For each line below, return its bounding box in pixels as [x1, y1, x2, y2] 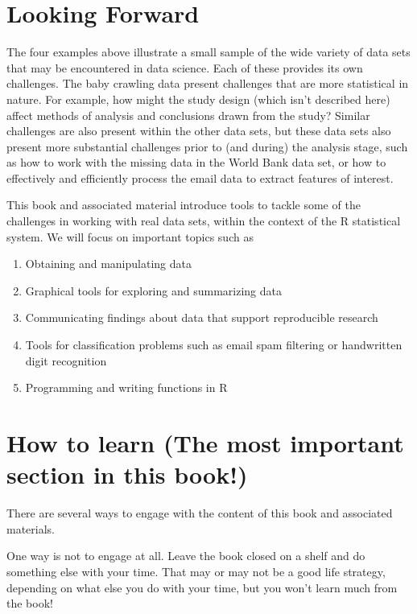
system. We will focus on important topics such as [6, 228, 254, 245]
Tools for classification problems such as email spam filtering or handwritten [25, 336, 403, 353]
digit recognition [25, 352, 107, 369]
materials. [6, 520, 56, 537]
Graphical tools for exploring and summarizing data [25, 282, 282, 299]
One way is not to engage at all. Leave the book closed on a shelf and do [6, 547, 365, 564]
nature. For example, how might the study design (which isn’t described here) [6, 90, 390, 107]
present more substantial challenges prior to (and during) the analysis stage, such [6, 138, 408, 155]
